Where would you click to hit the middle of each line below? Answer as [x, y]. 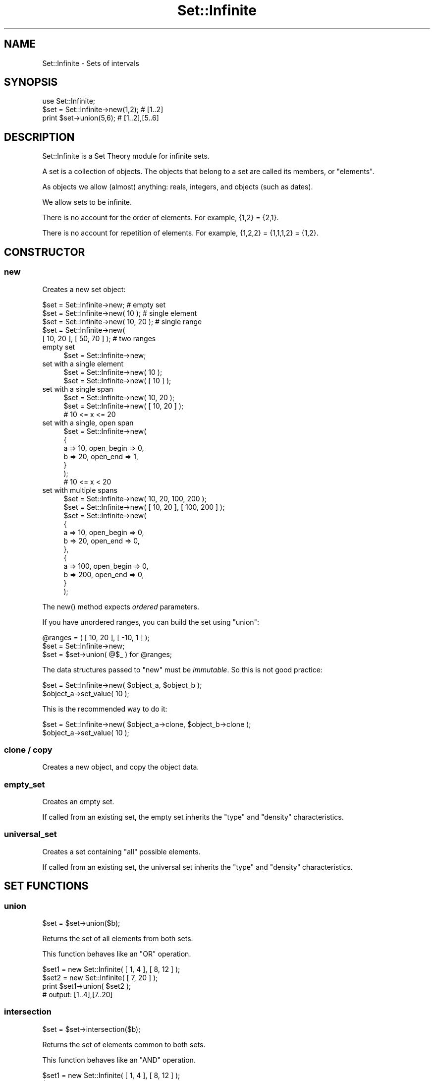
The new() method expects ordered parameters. [121, 606]
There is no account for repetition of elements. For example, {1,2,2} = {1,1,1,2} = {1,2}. [180, 233]
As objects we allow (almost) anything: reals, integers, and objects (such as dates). [178, 187]
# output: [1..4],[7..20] [78, 994]
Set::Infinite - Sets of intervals [91, 63]
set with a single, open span [88, 422]
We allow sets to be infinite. [87, 202]
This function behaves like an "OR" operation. [117, 954]
